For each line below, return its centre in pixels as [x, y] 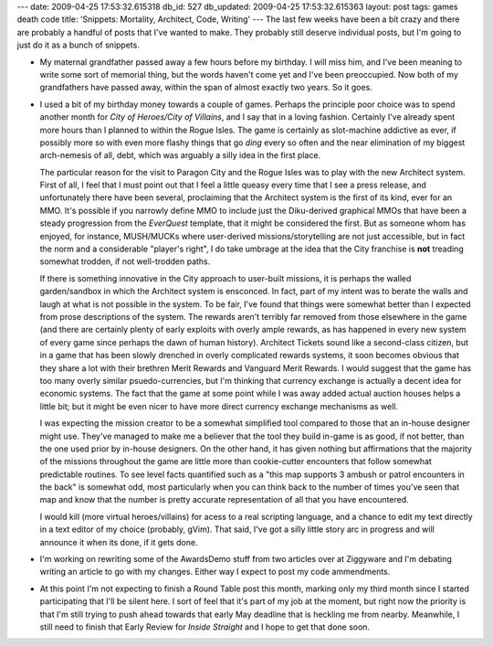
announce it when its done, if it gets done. [119, 542]
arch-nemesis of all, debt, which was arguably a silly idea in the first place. [180, 155]
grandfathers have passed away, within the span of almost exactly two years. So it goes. [206, 88]
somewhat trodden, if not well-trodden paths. [125, 261]
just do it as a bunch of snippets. [79, 45]
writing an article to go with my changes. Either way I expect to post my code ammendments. [215, 572]
